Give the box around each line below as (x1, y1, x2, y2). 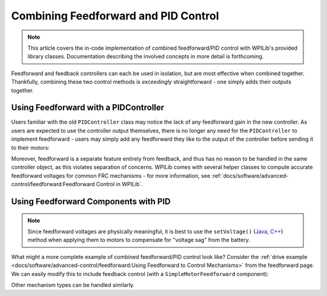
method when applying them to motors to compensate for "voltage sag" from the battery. (27, 237, 251, 244)
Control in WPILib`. (96, 181, 144, 188)
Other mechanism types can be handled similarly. (11, 281, 135, 288)
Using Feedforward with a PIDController (11, 103, 165, 113)
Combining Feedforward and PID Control (11, 9, 219, 22)
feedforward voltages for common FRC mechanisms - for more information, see (11, 172, 211, 179)
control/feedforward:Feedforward (11, 181, 95, 188)
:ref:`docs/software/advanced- (211, 172, 289, 179)
